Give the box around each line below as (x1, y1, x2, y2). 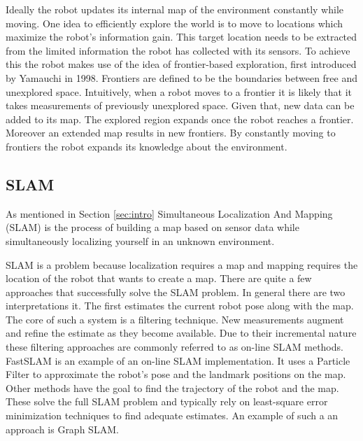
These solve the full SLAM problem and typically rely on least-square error (6, 394, 328, 409)
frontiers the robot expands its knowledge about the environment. (6, 139, 287, 153)
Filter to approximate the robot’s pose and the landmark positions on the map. (6, 367, 346, 381)
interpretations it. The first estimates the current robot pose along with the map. (6, 298, 354, 313)
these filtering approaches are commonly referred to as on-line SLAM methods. (6, 339, 343, 354)
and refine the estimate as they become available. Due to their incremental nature (6, 325, 357, 340)
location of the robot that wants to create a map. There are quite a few (6, 271, 312, 286)
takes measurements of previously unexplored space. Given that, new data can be (6, 98, 355, 113)
